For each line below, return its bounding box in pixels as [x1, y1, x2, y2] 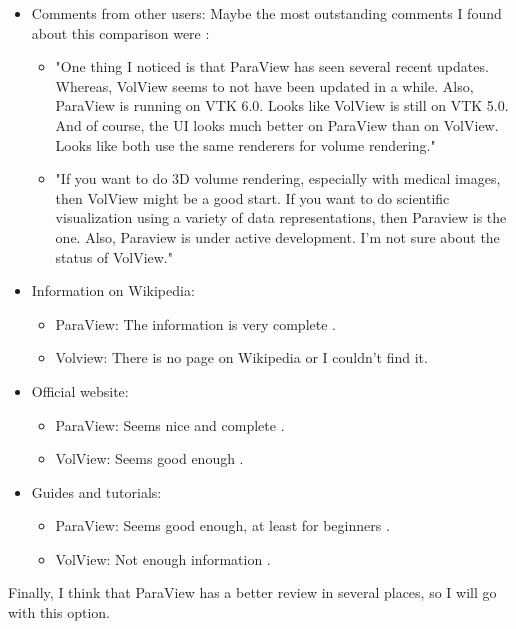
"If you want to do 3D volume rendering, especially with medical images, [55, 168, 501, 189]
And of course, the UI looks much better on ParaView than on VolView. [55, 114, 499, 135]
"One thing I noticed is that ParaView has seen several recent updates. [55, 56, 489, 77]
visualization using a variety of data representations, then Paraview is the [55, 207, 507, 228]
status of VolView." [55, 246, 173, 267]
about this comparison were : [31, 22, 210, 43]
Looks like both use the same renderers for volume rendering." [55, 134, 436, 155]
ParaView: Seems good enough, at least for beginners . [55, 515, 390, 536]
